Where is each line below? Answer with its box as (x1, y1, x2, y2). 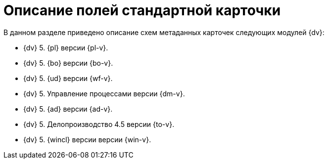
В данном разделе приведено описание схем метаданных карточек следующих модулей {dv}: (3, 28, 325, 37)
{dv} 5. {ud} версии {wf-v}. (23, 74, 113, 82)
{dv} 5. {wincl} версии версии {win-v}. (23, 135, 151, 144)
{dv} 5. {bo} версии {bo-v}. (23, 58, 113, 67)
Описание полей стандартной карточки (3, 2, 281, 19)
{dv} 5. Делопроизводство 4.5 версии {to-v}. (23, 120, 175, 128)
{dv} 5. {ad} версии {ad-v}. (23, 104, 113, 113)
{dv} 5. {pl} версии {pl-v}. (23, 43, 108, 52)
